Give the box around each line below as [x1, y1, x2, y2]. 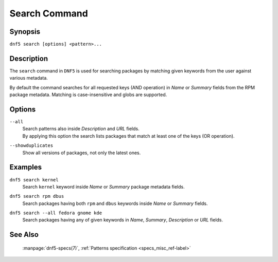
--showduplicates [9, 143, 54, 148]
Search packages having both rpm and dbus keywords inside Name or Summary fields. [22, 200, 208, 207]
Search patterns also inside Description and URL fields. [22, 126, 140, 132]
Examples [9, 163, 42, 172]
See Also [9, 230, 39, 239]
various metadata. [9, 75, 48, 81]
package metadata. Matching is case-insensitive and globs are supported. [9, 91, 167, 98]
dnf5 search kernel [9, 177, 59, 182]
